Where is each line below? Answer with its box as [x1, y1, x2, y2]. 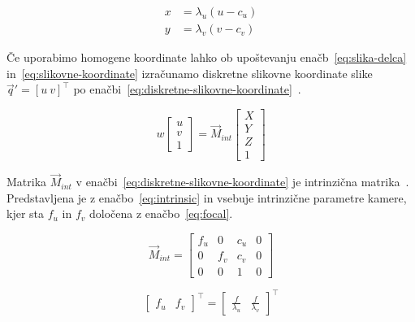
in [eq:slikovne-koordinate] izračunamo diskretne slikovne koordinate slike [6, 64, 373, 81]
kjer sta [6, 205, 45, 222]
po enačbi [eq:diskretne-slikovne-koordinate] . [73, 80, 301, 98]
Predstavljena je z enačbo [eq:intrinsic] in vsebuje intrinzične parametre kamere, [6, 189, 407, 206]
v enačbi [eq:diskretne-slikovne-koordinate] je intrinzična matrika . [76, 173, 409, 190]
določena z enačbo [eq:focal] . [89, 205, 233, 222]
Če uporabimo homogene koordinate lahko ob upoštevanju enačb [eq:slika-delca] [6, 49, 407, 66]
